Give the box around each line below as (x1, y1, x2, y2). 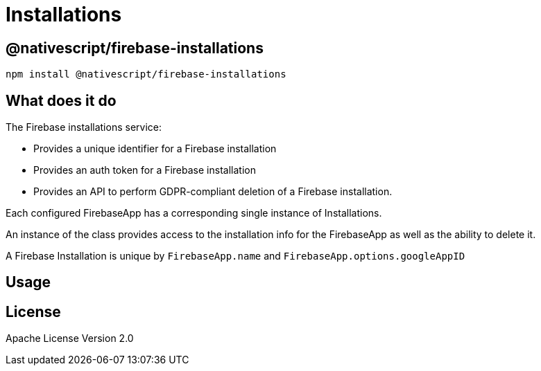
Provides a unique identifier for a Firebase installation (33, 143, 277, 155)
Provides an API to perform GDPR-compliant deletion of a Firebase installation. (33, 185, 393, 198)
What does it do (6, 91, 117, 109)
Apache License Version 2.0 (6, 332, 134, 345)
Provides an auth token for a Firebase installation (33, 164, 256, 177)
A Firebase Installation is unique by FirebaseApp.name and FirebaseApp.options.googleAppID (6, 250, 465, 262)
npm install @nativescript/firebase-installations (6, 69, 286, 80)
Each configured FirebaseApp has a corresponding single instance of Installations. (6, 207, 382, 219)
